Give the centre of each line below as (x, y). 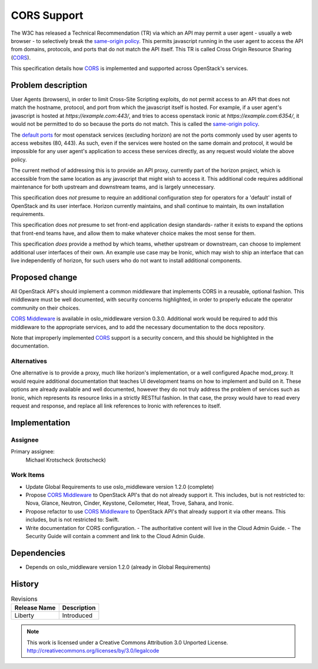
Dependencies (38, 553)
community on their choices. (46, 308)
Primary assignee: (33, 452)
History (25, 584)
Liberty (24, 615)
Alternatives (29, 361)
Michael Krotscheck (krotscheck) (66, 460)
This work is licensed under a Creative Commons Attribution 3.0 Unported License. (127, 642)
